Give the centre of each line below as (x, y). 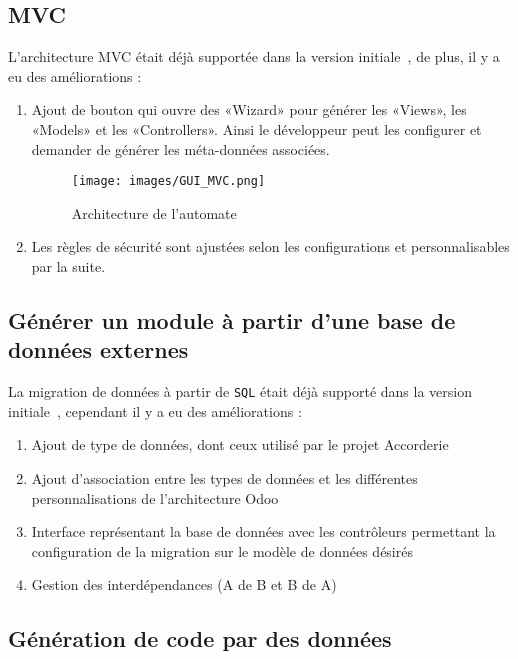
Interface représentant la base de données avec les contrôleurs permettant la (263, 531)
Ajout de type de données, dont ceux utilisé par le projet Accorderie (240, 444)
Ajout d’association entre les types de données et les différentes (224, 478)
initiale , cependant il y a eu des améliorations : (155, 410)
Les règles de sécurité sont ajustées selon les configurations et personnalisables (270, 246)
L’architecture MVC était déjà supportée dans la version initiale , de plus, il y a (254, 56)
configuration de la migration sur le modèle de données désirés (222, 550)
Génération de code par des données (200, 638)
